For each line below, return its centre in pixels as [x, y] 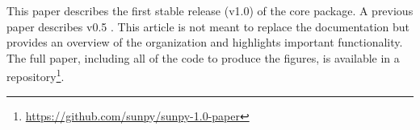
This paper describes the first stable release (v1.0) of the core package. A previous [210, 10]
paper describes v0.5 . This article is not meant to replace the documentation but [208, 26]
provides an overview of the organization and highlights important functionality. [205, 42]
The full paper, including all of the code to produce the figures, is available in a [203, 57]
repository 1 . [36, 75]
